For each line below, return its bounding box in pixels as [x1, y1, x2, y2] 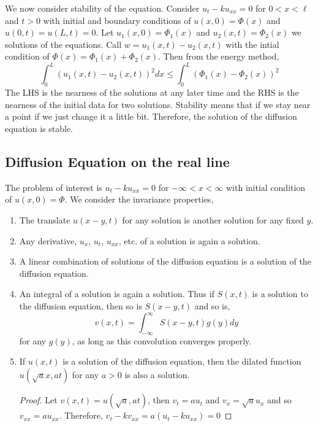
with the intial [225, 37, 279, 50]
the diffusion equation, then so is [19, 300, 142, 312]
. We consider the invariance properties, [64, 193, 214, 206]
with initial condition [226, 180, 306, 193]
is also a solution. [124, 368, 190, 381]
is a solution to [252, 287, 308, 300]
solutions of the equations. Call [5, 37, 122, 50]
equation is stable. [5, 122, 73, 135]
